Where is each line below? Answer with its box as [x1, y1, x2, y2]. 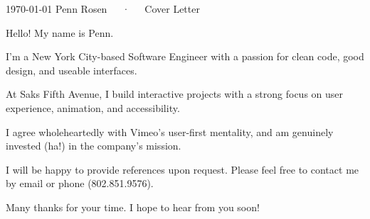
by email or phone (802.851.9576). [6, 176, 154, 191]
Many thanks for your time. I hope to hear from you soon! [6, 199, 260, 214]
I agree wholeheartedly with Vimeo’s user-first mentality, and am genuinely [6, 124, 334, 139]
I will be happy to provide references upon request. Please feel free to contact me [6, 162, 359, 176]
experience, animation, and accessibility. [6, 100, 180, 115]
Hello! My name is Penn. [6, 25, 114, 40]
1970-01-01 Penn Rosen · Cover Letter [6, 1, 200, 16]
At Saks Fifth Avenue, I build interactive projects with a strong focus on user [6, 86, 344, 101]
